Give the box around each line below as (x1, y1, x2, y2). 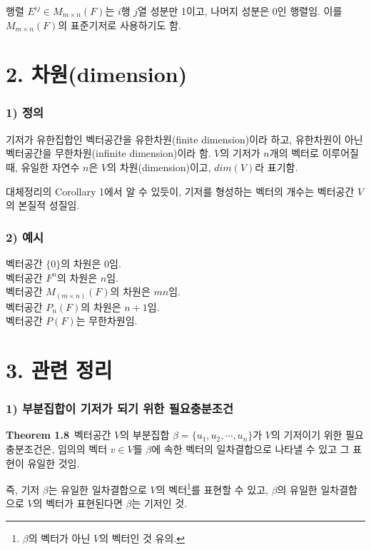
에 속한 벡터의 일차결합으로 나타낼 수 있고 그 (151, 442, 350, 457)
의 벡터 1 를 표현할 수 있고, (156, 480, 268, 496)
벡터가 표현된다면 (46, 496, 123, 511)
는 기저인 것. (131, 496, 188, 511)
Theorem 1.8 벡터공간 (6, 427, 111, 442)
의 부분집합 (120, 427, 170, 442)
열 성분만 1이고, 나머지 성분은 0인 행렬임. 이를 (138, 4, 342, 18)
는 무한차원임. (76, 313, 138, 328)
